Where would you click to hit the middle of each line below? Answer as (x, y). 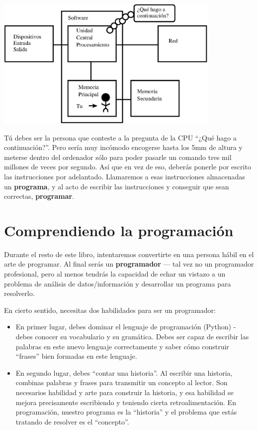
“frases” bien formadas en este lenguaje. (76, 356)
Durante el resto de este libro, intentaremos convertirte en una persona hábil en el (129, 254)
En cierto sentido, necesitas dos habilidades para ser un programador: (110, 310)
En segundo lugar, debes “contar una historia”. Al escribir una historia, (124, 372)
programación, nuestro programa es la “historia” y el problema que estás (126, 412)
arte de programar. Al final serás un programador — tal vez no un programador (129, 264)
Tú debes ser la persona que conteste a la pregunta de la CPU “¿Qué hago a (121, 137)
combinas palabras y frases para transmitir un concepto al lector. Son (122, 382)
